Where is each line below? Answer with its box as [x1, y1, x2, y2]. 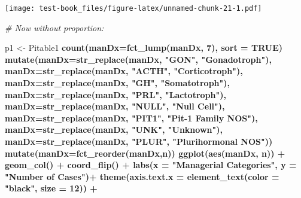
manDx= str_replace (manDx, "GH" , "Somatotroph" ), [5, 77, 230, 89]
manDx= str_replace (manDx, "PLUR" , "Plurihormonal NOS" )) [5, 135, 273, 147]
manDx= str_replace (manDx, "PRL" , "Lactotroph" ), [5, 88, 226, 100]
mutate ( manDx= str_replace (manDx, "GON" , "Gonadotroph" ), [5, 53, 272, 65]
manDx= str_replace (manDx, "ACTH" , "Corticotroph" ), [5, 65, 243, 77]
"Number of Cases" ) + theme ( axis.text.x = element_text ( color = [5, 170, 279, 182]
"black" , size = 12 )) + [5, 182, 98, 194]
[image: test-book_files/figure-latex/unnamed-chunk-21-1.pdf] [5, 4, 262, 13]
